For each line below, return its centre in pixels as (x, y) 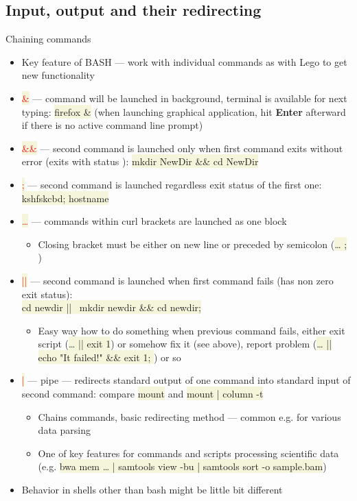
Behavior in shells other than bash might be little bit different (152, 490)
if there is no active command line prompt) (112, 125)
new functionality (58, 75)
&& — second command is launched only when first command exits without (182, 148)
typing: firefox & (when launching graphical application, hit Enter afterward (184, 111)
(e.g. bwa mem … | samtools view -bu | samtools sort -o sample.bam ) (182, 466)
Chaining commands (48, 39)
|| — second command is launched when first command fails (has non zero (177, 280)
